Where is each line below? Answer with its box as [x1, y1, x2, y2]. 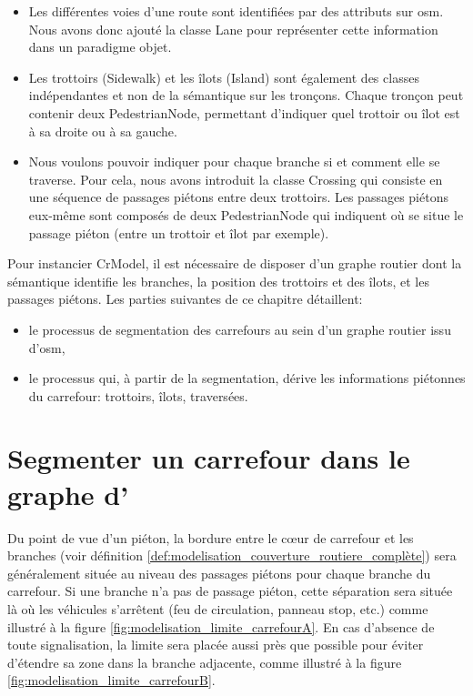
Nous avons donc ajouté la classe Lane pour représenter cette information [28, 19, 438, 38]
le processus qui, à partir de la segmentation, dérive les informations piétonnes [28, 368, 466, 388]
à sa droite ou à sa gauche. [28, 121, 177, 140]
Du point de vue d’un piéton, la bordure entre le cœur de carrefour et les [7, 528, 414, 547]
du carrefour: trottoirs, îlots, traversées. [28, 386, 248, 405]
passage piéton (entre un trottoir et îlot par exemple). [28, 223, 329, 242]
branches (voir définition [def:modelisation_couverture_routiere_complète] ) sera [7, 546, 457, 565]
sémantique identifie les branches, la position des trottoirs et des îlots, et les [7, 271, 429, 290]
